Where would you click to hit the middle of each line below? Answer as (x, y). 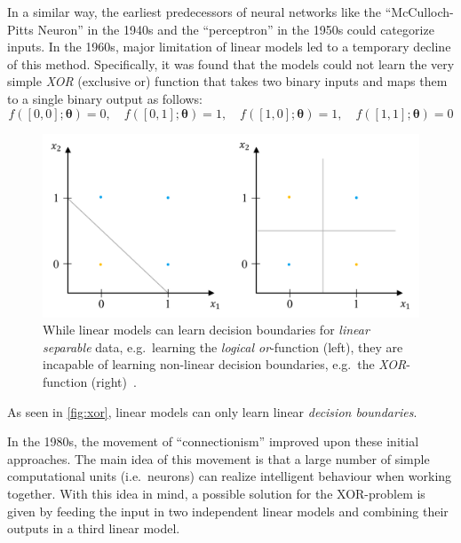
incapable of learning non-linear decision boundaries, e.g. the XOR (225, 364)
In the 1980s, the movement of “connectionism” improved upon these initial (213, 441)
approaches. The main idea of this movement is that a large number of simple (219, 458)
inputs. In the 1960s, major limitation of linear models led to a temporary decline (229, 47)
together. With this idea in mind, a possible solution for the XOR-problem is (216, 493)
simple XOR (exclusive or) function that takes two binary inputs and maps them (227, 81)
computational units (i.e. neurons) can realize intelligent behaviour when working (230, 476)
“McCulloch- (419, 12)
